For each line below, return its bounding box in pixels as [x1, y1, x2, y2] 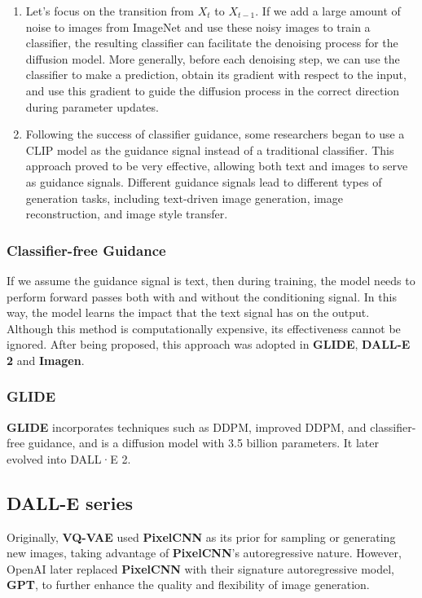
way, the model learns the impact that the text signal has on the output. [7, 304, 370, 321]
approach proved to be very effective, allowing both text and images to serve [25, 157, 408, 174]
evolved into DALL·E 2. [7, 450, 131, 467]
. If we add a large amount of [255, 2, 401, 19]
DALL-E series [7, 490, 133, 515]
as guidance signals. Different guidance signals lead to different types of [25, 173, 382, 190]
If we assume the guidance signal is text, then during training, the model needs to [7, 271, 415, 288]
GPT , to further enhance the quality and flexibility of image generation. [7, 576, 370, 593]
